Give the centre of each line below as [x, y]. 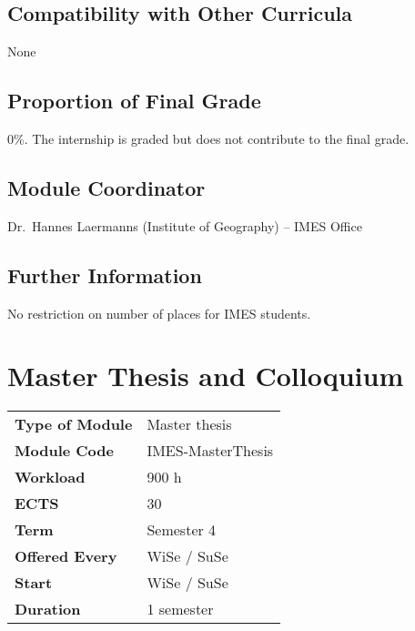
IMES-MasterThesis [210, 451]
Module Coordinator [106, 187]
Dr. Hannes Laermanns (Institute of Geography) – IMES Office [185, 225]
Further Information [105, 275]
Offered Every [66, 556]
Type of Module [74, 424]
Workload [50, 477]
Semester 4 [182, 530]
